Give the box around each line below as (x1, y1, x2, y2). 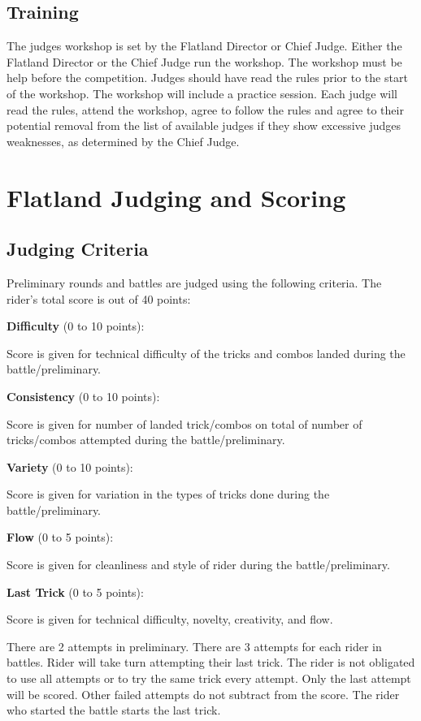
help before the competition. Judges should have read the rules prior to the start (7, 69, 408, 86)
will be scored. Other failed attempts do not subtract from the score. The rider (7, 685, 400, 702)
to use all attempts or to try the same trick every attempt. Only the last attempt (7, 670, 411, 687)
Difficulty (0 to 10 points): (7, 317, 145, 335)
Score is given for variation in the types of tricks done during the (7, 486, 330, 503)
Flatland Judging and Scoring (7, 180, 346, 214)
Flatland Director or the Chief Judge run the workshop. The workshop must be (7, 53, 402, 70)
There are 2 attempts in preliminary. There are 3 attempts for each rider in (7, 637, 382, 654)
